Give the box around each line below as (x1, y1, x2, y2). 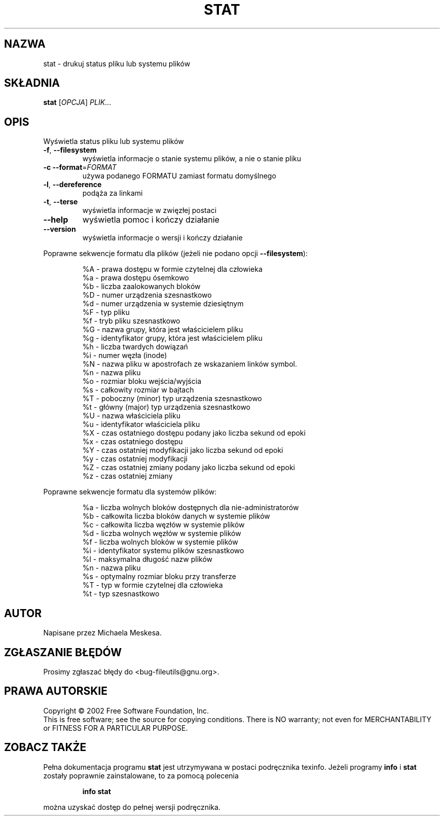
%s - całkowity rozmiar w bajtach (82, 385, 194, 395)
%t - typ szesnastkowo (82, 589, 160, 598)
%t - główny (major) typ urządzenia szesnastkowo (82, 403, 250, 412)
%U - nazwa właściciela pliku (82, 411, 180, 420)
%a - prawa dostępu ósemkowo (82, 273, 189, 282)
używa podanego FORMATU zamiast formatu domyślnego (82, 171, 276, 181)
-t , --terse (43, 197, 78, 206)
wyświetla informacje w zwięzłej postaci (82, 206, 217, 215)
